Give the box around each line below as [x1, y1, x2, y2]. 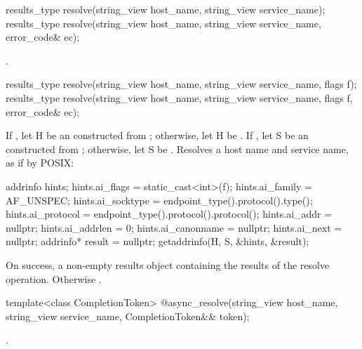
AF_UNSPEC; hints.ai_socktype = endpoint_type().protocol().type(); [6, 192, 313, 207]
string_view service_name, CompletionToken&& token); [6, 308, 250, 323]
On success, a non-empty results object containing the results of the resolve [6, 257, 330, 272]
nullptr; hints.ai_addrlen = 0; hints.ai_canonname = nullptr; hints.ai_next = [6, 220, 342, 235]
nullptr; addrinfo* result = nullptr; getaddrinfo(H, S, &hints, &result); [6, 234, 309, 249]
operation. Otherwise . [6, 271, 102, 286]
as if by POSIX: [6, 155, 74, 170]
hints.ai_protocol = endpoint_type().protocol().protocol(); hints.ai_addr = [6, 206, 333, 221]
